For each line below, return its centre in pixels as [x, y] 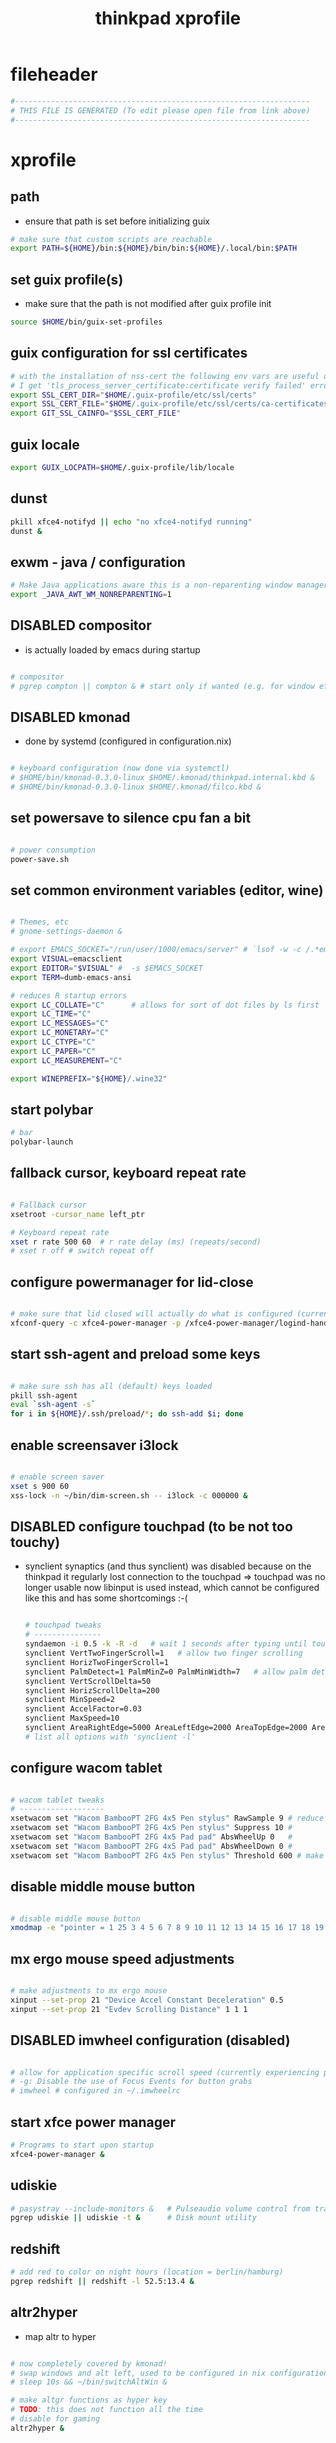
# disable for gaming [55, 2419]
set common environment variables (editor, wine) [167, 890]
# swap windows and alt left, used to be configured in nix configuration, [171, 2373]
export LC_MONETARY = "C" [60, 1033]
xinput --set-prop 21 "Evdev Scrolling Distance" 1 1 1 [129, 2009]
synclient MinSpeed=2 [69, 1700]
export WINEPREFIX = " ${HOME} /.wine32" [89, 1078]
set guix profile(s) [67, 279]
